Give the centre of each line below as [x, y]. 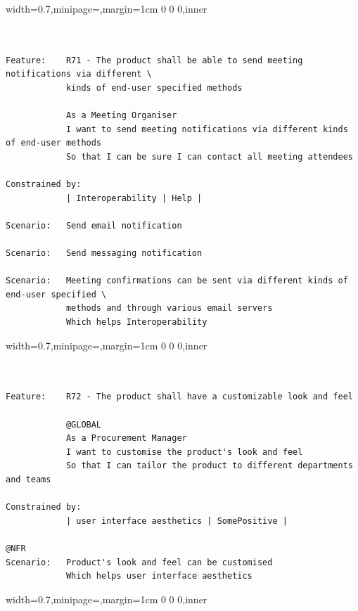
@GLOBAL [84, 424]
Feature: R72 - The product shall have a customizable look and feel [179, 397]
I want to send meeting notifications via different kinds [207, 129]
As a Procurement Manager [126, 438]
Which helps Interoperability [136, 322]
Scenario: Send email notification [94, 225]
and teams [28, 480]
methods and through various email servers [169, 308]
